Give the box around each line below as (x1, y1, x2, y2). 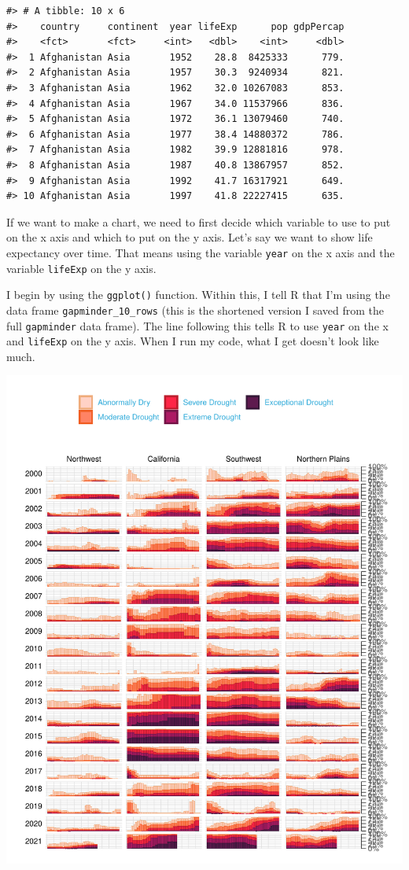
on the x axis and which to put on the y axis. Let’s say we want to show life (6, 229, 373, 245)
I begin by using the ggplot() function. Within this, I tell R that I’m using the (6, 286, 390, 303)
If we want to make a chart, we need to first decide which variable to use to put (6, 213, 391, 230)
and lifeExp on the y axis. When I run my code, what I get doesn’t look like (6, 333, 379, 349)
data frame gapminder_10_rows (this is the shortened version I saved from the (6, 301, 385, 318)
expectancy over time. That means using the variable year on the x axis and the (6, 244, 395, 260)
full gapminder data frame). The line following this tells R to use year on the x (6, 317, 389, 334)
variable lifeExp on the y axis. (6, 260, 157, 276)
